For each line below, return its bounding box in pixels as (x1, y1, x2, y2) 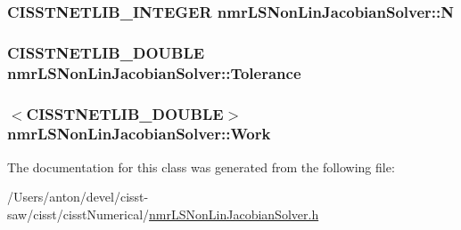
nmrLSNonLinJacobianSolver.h (149, 204, 319, 223)
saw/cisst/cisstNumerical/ (7, 204, 150, 223)
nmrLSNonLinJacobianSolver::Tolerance (7, 61, 301, 83)
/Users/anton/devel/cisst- (7, 187, 149, 206)
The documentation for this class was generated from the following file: (7, 157, 395, 176)
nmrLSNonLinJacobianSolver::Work (7, 123, 271, 145)
